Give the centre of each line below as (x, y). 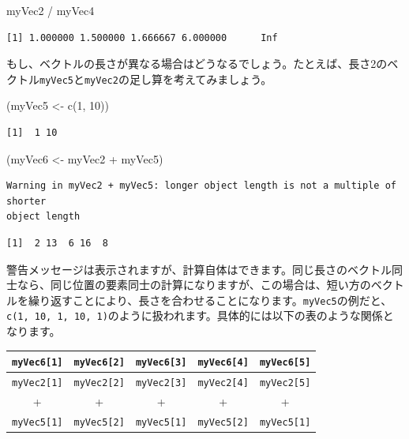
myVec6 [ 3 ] (161, 363)
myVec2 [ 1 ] (38, 383)
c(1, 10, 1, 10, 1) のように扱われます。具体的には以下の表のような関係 (195, 315)
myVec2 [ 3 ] (161, 383)
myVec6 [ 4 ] (223, 363)
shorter (26, 201)
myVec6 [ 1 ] (38, 363)
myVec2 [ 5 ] (285, 383)
